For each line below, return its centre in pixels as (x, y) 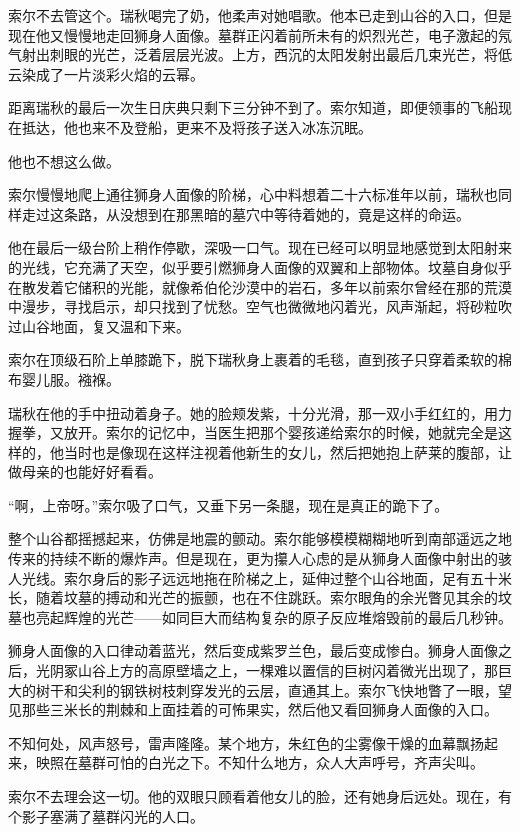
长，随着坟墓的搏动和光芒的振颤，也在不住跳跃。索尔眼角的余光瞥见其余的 (253, 597)
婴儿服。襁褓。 (70, 378)
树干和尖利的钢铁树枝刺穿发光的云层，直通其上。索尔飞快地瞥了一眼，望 (273, 689)
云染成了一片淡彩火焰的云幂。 (106, 73)
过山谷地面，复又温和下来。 (99, 325)
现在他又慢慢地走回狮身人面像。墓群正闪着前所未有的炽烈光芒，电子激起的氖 (260, 34)
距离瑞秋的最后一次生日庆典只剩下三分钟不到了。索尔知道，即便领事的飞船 (253, 107)
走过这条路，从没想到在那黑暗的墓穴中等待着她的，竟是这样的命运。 (245, 213)
